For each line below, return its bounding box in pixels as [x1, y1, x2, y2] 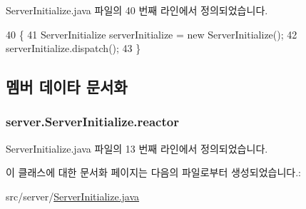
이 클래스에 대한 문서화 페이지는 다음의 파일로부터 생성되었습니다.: [6, 165, 301, 180]
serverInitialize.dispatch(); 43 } [6, 41, 141, 56]
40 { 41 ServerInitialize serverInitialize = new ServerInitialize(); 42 [6, 26, 297, 41]
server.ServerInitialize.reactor [6, 113, 179, 131]
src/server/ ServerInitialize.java [6, 188, 140, 203]
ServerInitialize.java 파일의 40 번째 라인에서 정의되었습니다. [6, 3, 268, 17]
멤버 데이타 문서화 [6, 76, 128, 98]
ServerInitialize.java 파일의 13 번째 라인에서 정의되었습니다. [6, 141, 268, 156]
